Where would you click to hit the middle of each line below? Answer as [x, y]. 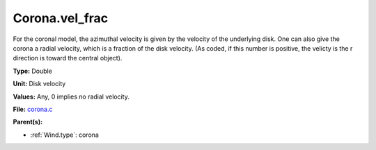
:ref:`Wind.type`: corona [64, 135]
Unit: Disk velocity [39, 84]
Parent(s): [28, 122]
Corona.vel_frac [61, 18]
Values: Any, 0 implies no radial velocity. [71, 97]
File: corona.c [33, 109]
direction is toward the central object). [68, 58]
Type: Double [32, 71]
